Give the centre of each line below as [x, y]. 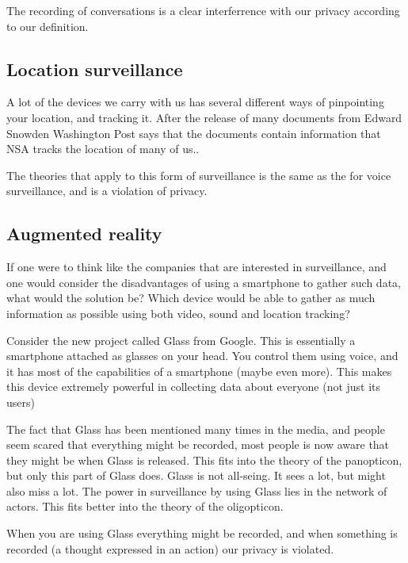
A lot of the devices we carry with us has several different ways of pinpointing [195, 102]
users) [21, 402]
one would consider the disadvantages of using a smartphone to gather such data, [204, 282]
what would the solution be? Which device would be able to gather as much [191, 298]
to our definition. [48, 26]
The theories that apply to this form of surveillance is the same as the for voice [199, 175]
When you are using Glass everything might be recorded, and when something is [202, 533]
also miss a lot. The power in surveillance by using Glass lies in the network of [197, 490]
